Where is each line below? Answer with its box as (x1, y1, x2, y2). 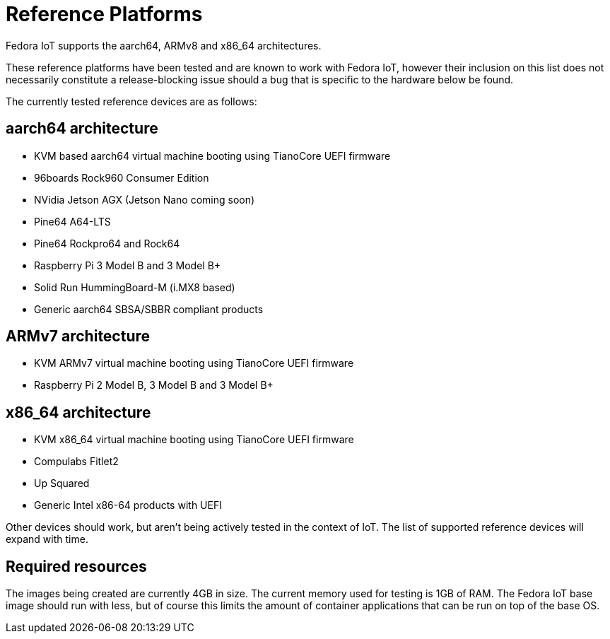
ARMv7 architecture (6, 327, 151, 346)
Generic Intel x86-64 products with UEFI (34, 499, 222, 512)
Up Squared (34, 477, 90, 490)
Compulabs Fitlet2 (34, 455, 119, 468)
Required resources (6, 557, 147, 575)
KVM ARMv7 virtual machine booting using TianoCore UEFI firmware (34, 357, 354, 370)
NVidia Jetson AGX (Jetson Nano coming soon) (34, 193, 255, 206)
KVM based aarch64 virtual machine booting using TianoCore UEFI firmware (34, 149, 391, 162)
